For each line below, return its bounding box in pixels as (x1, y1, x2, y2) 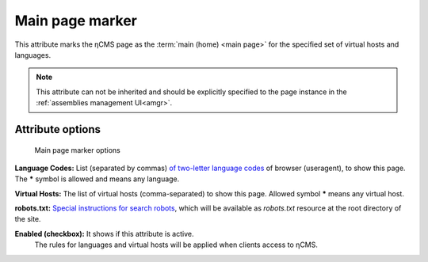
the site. (14, 215, 41, 224)
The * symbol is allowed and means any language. (14, 174, 180, 184)
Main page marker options (34, 145, 120, 154)
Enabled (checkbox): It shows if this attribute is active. (14, 229, 194, 238)
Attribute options (14, 123, 101, 136)
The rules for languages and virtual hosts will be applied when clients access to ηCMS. (34, 240, 319, 249)
